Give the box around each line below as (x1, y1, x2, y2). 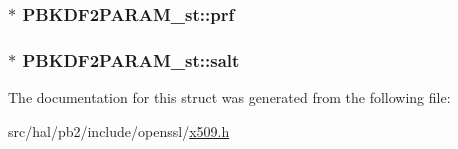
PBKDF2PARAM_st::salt (22, 47, 240, 72)
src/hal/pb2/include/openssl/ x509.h (8, 120, 230, 141)
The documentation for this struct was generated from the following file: (8, 87, 451, 108)
